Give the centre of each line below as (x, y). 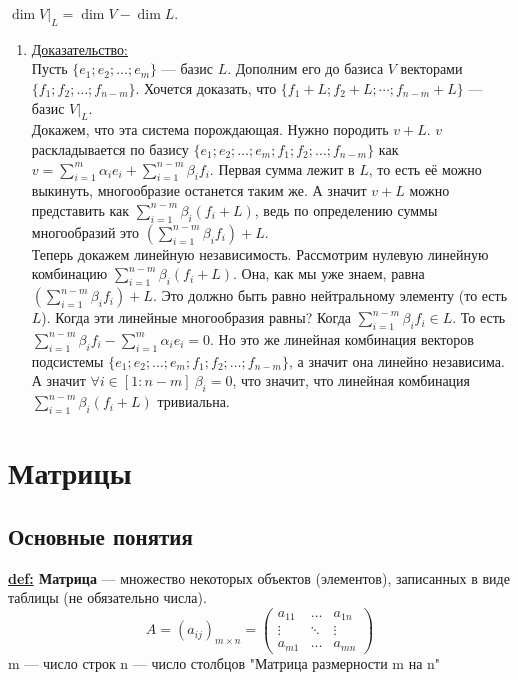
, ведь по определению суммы (346, 209)
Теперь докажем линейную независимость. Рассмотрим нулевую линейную (260, 253)
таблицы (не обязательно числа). (107, 597)
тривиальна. (193, 401)
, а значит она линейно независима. (396, 360)
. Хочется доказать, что (206, 87)
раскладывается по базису (110, 148)
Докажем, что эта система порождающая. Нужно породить (210, 129)
